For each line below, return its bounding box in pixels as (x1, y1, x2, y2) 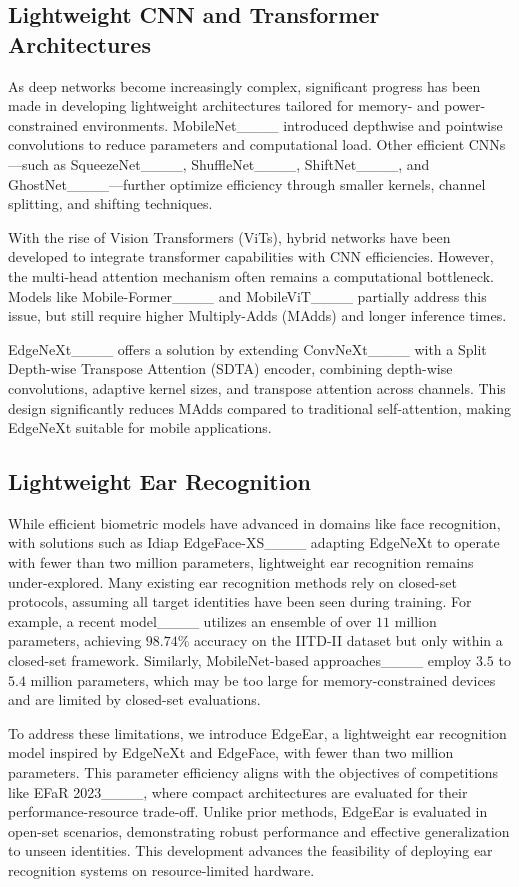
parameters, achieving (8, 630, 142, 651)
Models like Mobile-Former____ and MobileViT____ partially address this (8, 285, 487, 306)
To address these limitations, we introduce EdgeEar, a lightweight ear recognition (8, 722, 507, 743)
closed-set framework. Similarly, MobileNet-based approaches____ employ (8, 650, 472, 671)
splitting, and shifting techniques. (8, 193, 213, 214)
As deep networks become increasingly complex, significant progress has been (8, 75, 481, 96)
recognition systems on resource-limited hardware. (8, 859, 315, 880)
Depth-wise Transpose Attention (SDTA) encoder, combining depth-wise (8, 358, 453, 379)
